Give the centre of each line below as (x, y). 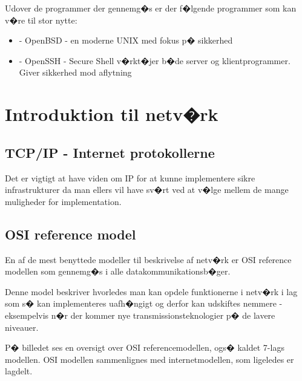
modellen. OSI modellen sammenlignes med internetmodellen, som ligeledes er (149, 359)
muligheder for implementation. (63, 201)
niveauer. (22, 327)
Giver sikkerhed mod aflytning (75, 72)
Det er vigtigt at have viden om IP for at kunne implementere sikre (130, 177)
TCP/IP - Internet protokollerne (110, 152)
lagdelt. (19, 371)
